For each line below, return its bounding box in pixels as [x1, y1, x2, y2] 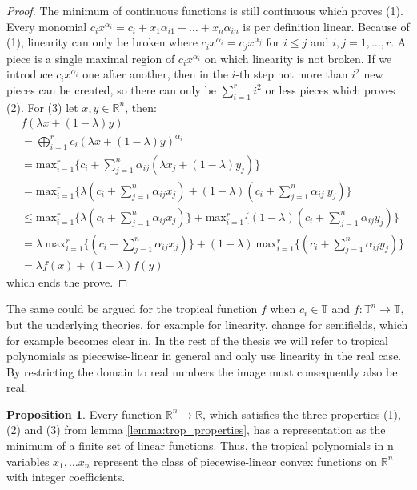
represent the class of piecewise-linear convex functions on [94, 452, 378, 469]
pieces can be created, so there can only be [6, 81, 216, 98]
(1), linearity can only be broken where [6, 34, 198, 50]
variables [6, 452, 50, 469]
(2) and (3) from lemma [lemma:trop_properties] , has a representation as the [6, 421, 386, 438]
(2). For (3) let [6, 98, 78, 115]
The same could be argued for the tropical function [6, 300, 258, 317]
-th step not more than [235, 66, 348, 82]
